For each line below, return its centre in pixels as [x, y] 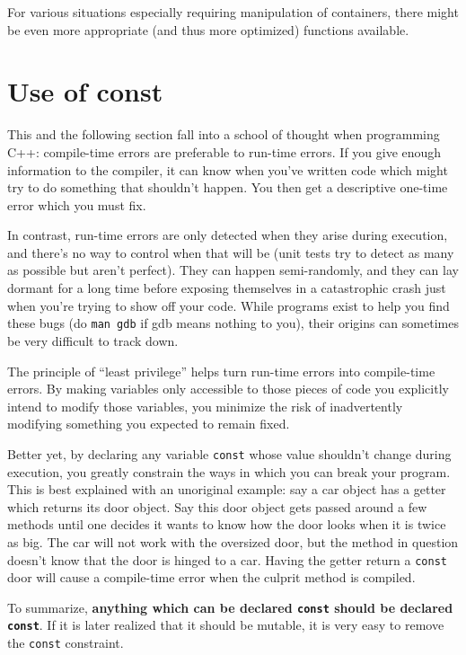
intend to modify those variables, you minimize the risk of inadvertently [205, 406]
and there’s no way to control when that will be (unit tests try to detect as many [231, 252]
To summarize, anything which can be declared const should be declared [230, 607]
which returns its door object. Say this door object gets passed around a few [217, 506]
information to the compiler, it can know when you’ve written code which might [228, 169]
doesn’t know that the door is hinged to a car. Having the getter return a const [227, 559]
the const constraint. [66, 643]
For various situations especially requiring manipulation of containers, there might [233, 12]
